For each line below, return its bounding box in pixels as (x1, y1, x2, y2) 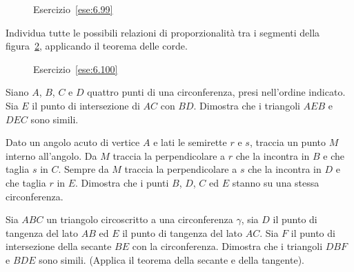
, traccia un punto (249, 135, 326, 149)
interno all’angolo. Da (6, 148, 97, 163)
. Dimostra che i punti (75, 175, 169, 189)
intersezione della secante (6, 239, 112, 253)
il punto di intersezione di (32, 98, 140, 112)
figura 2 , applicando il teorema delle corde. (6, 39, 188, 53)
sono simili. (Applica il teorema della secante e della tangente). (39, 252, 304, 266)
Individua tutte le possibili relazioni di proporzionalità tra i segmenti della (6, 25, 320, 39)
